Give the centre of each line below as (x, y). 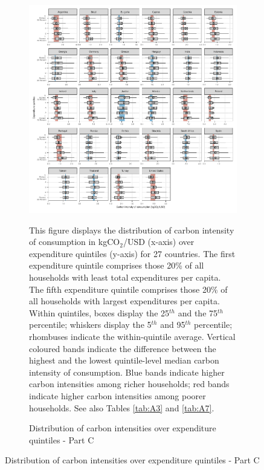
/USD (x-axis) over (159, 242)
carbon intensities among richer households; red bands (129, 384)
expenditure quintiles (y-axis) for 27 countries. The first (132, 253)
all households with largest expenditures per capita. (124, 301)
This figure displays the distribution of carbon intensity (132, 230)
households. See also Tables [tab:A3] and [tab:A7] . (122, 407)
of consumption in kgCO (75, 242)
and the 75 (198, 312)
